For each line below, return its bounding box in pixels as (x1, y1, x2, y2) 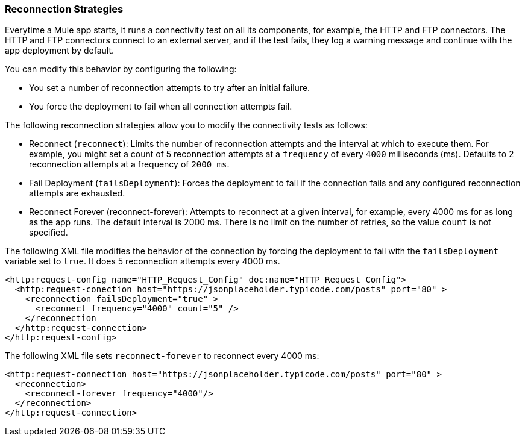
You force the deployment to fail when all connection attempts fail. (29, 101, 292, 112)
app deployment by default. (5, 45, 114, 56)
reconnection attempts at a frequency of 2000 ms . (29, 159, 230, 170)
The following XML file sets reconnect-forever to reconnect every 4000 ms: (5, 351, 319, 361)
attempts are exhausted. (29, 188, 125, 199)
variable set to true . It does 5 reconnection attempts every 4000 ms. (5, 256, 280, 267)
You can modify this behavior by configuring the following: (5, 64, 237, 75)
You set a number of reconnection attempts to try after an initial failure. (29, 83, 310, 93)
